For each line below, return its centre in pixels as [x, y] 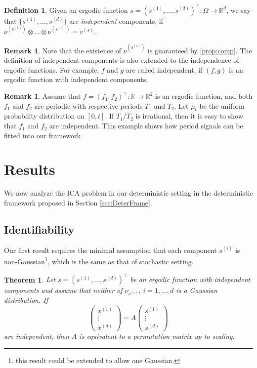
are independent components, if [116, 20]
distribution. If [26, 300]
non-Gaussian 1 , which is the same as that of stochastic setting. [99, 261]
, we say [238, 10]
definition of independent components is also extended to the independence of [122, 60]
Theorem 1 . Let [30, 279]
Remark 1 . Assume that [43, 96]
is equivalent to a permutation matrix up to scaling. [157, 336]
